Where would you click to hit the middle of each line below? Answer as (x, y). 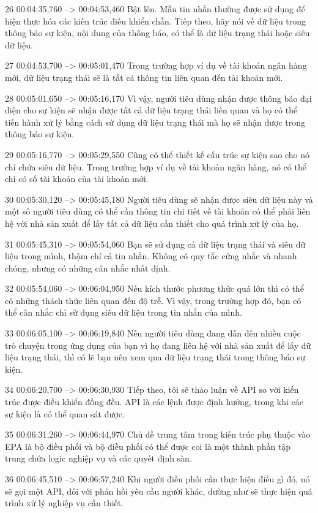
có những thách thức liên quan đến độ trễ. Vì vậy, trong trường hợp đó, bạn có (153, 300)
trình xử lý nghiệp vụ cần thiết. (65, 503)
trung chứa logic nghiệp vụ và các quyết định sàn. (98, 458)
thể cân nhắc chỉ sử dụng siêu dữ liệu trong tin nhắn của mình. (124, 312)
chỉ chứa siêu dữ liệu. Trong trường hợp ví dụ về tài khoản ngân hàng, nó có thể (156, 166)
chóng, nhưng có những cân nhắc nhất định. (88, 268)
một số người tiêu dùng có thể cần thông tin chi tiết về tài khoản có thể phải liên (158, 211)
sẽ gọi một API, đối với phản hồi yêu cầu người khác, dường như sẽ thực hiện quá (159, 491)
